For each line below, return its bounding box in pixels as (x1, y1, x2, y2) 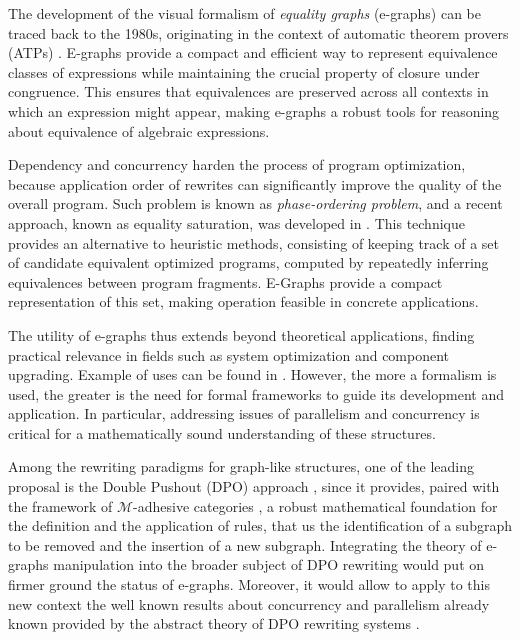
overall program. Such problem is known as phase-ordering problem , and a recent (8, 193, 503, 214)
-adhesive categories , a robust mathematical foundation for (133, 495, 498, 516)
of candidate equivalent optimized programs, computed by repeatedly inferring (8, 252, 489, 273)
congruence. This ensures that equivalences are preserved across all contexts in (8, 81, 489, 102)
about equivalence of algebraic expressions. (8, 120, 270, 141)
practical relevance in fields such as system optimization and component (8, 344, 450, 365)
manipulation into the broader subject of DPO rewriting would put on (53, 554, 485, 575)
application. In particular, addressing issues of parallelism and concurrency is (8, 403, 480, 424)
